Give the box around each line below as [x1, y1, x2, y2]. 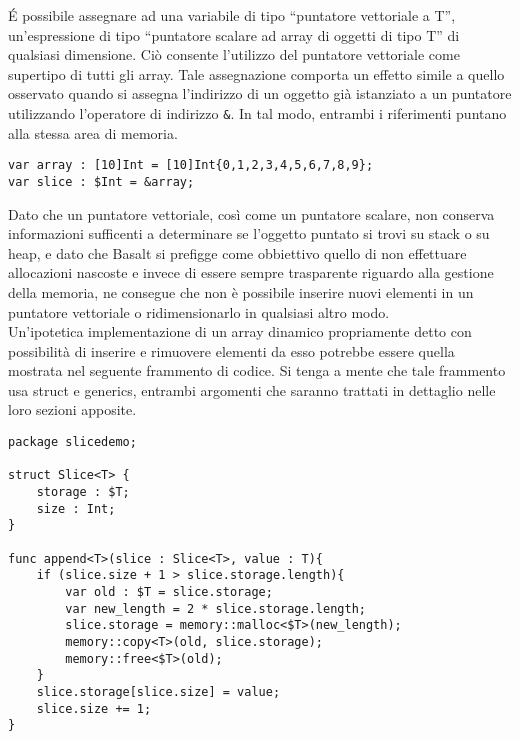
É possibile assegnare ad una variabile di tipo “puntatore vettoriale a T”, [8, 5, 456, 25]
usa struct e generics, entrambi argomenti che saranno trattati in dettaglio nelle [8, 379, 496, 400]
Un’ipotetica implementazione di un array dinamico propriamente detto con [8, 321, 472, 342]
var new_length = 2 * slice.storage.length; [65, 601, 366, 616]
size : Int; [36, 501, 116, 516]
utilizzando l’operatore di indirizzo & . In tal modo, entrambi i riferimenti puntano [8, 102, 507, 123]
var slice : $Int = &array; [8, 174, 195, 189]
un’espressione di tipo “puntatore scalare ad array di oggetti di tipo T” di [8, 24, 460, 45]
